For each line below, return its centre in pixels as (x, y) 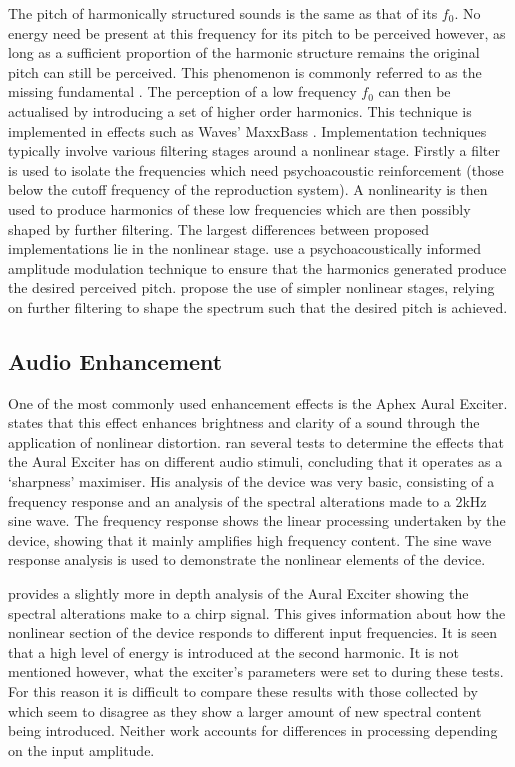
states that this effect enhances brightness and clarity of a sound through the (244, 422)
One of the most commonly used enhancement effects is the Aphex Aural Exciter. (258, 402)
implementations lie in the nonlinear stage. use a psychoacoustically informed (244, 248)
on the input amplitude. (81, 749)
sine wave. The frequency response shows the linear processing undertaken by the (257, 520)
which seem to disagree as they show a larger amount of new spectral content (245, 710)
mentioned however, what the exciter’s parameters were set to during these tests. (256, 671)
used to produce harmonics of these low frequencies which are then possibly (239, 208)
